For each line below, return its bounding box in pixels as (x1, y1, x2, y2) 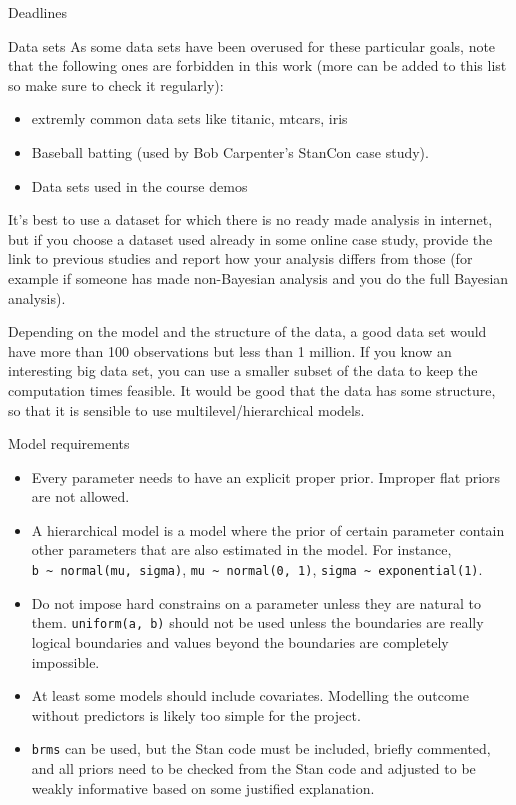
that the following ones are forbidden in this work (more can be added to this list (8, 55, 507, 76)
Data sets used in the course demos (31, 175, 248, 196)
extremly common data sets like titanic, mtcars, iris (31, 108, 348, 129)
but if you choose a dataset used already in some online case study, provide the (8, 228, 493, 249)
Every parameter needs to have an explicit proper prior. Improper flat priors (31, 466, 501, 487)
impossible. (31, 651, 100, 672)
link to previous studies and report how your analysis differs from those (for (8, 248, 473, 269)
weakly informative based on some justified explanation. (31, 777, 375, 798)
